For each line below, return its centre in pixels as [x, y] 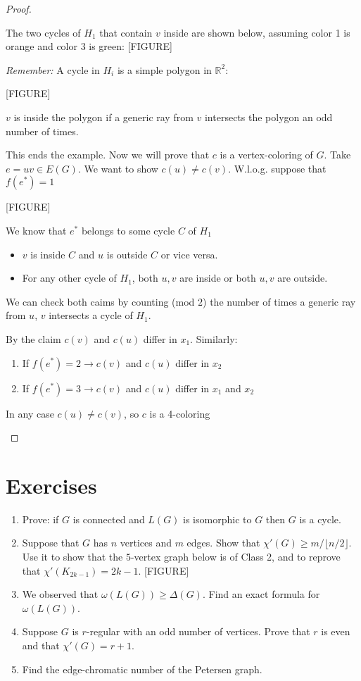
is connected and [109, 519]
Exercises [51, 485]
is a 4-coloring [180, 413]
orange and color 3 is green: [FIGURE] [89, 46]
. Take [337, 155]
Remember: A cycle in [53, 69]
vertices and [146, 543]
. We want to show [118, 168]
